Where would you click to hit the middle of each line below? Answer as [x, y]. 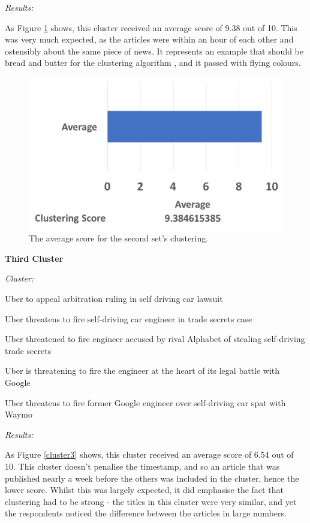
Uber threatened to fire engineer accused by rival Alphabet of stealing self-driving [155, 339]
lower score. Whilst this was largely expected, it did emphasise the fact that [144, 490]
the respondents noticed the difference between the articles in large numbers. [146, 513]
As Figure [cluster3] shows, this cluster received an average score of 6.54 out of [149, 454]
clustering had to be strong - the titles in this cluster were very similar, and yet [151, 501]
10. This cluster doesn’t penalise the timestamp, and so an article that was [142, 466]
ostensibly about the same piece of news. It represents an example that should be [154, 51]
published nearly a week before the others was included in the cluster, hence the [152, 478]
